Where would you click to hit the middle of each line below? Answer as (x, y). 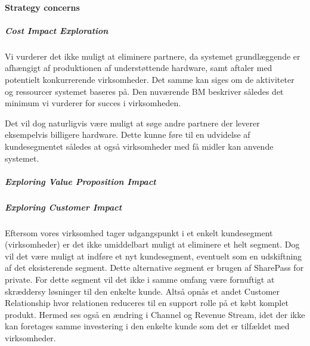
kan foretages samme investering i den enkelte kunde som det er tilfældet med (147, 326)
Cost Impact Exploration (57, 30)
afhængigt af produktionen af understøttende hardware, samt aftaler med (139, 68)
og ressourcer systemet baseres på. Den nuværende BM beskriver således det (144, 91)
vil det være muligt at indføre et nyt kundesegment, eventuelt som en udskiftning (154, 256)
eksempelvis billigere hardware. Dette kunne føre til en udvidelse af (128, 135)
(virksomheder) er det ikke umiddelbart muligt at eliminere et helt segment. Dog (152, 244)
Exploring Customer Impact (63, 207)
